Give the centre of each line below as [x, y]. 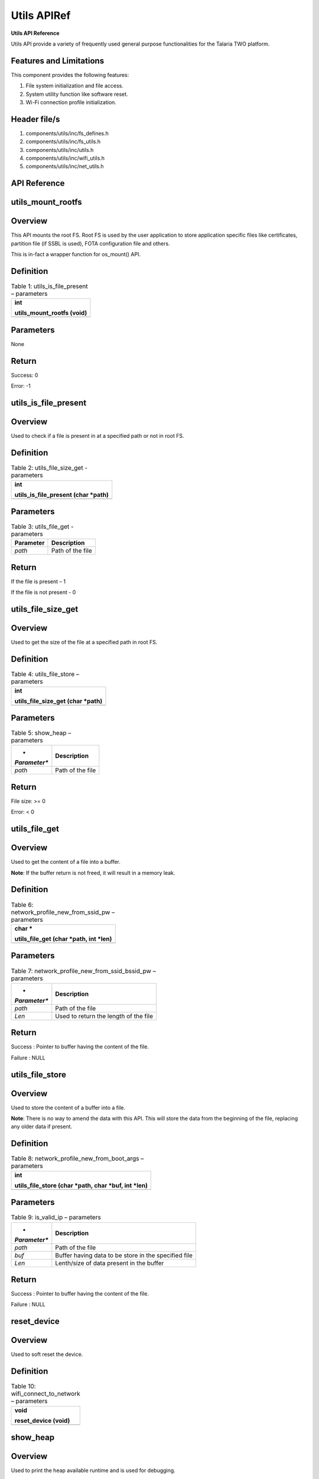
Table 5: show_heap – [41, 733]
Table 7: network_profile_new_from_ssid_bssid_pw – [83, 971]
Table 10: [23, 1386]
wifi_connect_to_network [45, 1394]
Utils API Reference [35, 33]
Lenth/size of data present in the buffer [110, 1263]
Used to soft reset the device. [47, 1354]
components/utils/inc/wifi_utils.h [65, 158]
